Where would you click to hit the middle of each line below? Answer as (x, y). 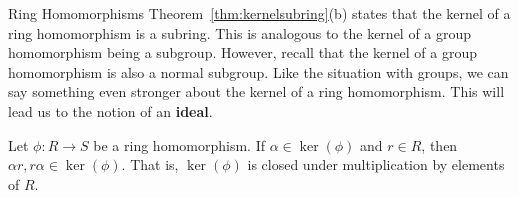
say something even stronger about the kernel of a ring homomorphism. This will (256, 91)
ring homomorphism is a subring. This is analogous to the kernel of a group (240, 32)
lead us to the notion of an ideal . (110, 110)
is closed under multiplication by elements (376, 164)
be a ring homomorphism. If (179, 144)
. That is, (150, 164)
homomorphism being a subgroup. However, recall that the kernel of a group (243, 52)
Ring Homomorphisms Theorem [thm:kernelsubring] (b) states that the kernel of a (259, 13)
